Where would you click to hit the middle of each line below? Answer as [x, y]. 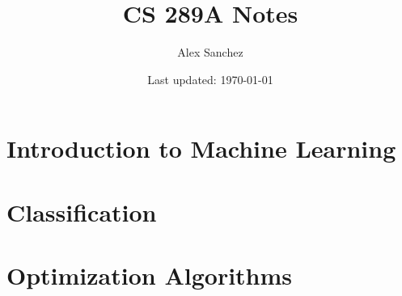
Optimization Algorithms [150, 275]
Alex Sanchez [210, 52]
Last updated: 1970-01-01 [210, 79]
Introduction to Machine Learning [201, 148]
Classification [82, 211]
